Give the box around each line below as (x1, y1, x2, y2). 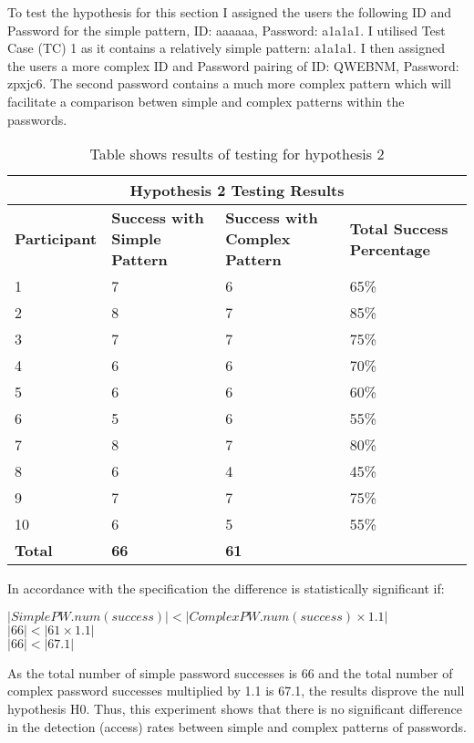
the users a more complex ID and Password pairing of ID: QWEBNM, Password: (7, 56, 459, 75)
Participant (15, 228, 98, 250)
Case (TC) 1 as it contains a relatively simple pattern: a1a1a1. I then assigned (7, 38, 445, 57)
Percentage (349, 238, 430, 260)
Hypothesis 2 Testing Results (129, 180, 345, 201)
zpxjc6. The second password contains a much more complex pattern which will (7, 74, 451, 93)
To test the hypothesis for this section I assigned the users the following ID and (7, 3, 452, 21)
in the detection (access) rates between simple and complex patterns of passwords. (7, 717, 467, 736)
